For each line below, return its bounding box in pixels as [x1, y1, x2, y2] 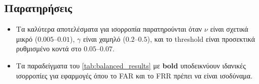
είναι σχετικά [210, 24, 248, 34]
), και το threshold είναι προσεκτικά [147, 33, 255, 44]
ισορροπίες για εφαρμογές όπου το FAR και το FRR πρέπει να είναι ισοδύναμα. [16, 70, 253, 80]
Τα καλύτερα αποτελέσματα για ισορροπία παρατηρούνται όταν [16, 24, 202, 34]
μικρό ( [16, 33, 38, 44]
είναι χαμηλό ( [83, 33, 126, 44]
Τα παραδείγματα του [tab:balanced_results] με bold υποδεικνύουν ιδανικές [16, 60, 246, 70]
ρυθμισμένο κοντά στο [16, 43, 82, 54]
